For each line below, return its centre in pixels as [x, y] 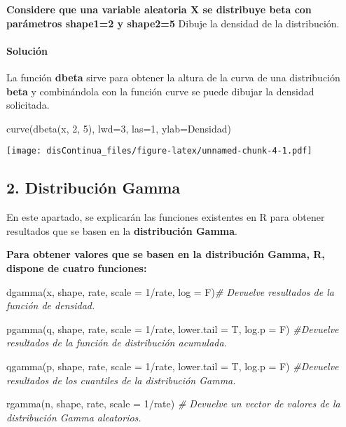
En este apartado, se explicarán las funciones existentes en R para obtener [166, 217]
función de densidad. [51, 305]
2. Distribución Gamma [94, 188]
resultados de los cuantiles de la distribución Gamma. [121, 380]
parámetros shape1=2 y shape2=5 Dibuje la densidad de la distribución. [173, 23]
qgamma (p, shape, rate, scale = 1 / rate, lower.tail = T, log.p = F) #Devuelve [173, 366]
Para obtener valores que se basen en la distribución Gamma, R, [166, 254]
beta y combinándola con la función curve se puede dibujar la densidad [160, 91]
